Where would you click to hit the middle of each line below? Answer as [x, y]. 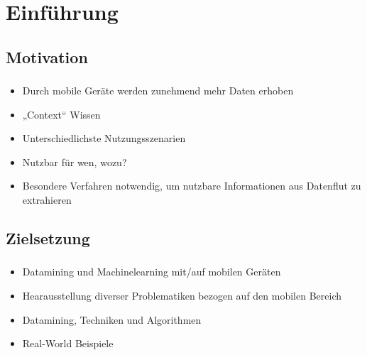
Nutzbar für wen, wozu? [75, 162]
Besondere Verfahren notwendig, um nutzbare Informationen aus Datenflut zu [192, 186]
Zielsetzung [48, 238]
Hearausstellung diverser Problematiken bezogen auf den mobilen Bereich [182, 295]
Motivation [47, 56]
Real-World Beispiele [68, 343]
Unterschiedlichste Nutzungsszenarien [104, 138]
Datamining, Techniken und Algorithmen [112, 319]
